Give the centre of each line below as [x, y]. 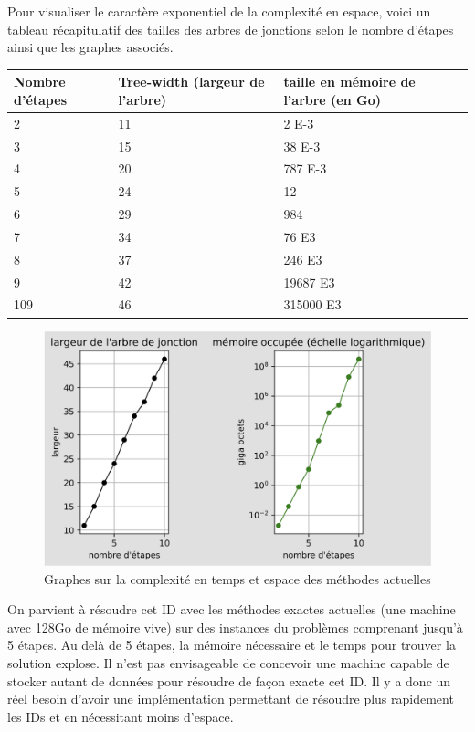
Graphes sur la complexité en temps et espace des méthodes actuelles [237, 578]
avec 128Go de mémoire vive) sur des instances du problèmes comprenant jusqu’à [235, 627]
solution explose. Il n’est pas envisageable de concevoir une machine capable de [228, 663]
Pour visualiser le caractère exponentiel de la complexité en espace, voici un [219, 11]
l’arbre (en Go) [332, 99]
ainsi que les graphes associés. [90, 47]
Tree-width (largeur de [191, 82]
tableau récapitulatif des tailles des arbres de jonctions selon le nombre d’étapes [231, 29]
